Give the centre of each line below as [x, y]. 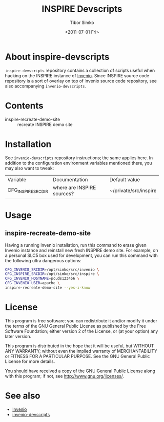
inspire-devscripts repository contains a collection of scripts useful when [80, 70]
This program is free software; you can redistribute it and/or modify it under [81, 320]
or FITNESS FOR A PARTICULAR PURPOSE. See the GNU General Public [78, 356]
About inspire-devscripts [57, 57]
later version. [18, 336]
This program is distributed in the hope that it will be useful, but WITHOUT [80, 346]
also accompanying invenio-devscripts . [46, 86]
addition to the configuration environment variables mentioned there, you [79, 163]
